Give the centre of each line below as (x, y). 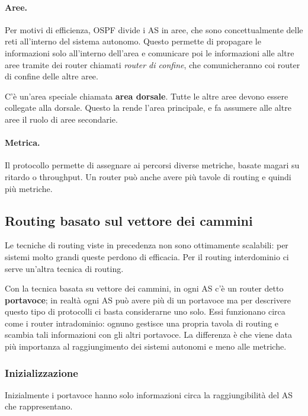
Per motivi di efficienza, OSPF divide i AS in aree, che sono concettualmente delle (154, 29)
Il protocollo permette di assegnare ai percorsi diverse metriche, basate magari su (152, 165)
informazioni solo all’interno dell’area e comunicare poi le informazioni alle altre (150, 52)
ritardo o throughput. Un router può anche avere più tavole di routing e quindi (148, 176)
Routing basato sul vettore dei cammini (129, 220)
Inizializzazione (41, 372)
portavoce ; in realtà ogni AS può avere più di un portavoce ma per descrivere (148, 300)
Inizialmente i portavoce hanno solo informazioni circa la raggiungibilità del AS (149, 394)
